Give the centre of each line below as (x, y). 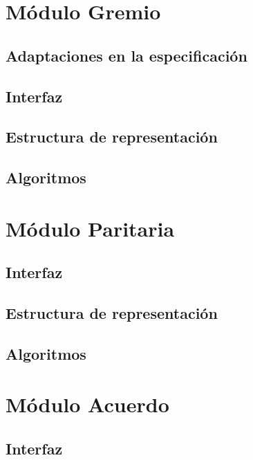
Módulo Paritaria (90, 228)
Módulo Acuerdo (87, 404)
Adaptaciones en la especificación (126, 55)
